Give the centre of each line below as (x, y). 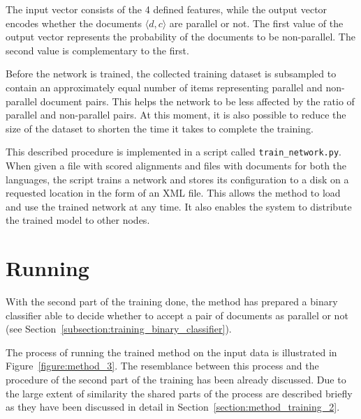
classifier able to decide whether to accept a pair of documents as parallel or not (177, 315)
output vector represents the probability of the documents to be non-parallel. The (180, 37)
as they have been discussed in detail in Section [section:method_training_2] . (173, 407)
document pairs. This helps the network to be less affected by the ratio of (197, 101)
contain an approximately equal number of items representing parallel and (164, 87)
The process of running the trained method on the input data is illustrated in (171, 352)
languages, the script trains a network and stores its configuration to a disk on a (177, 179)
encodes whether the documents (74, 23)
